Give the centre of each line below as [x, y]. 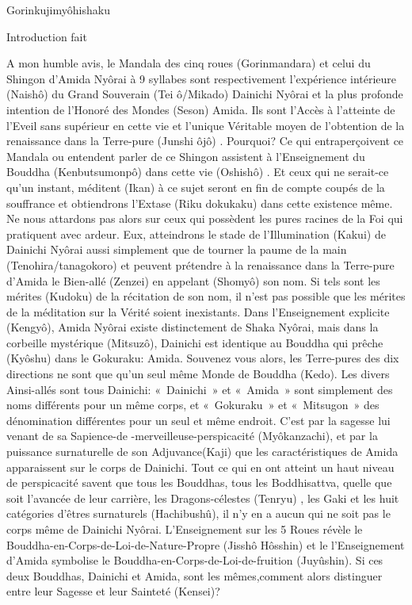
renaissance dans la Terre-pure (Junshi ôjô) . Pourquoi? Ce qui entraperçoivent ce [205, 141]
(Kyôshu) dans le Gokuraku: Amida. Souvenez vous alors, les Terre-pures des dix [203, 358]
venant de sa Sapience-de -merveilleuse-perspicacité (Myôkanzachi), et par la [192, 436]
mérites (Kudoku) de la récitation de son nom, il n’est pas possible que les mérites [206, 296]
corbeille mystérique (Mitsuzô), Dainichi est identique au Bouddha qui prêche [195, 342]
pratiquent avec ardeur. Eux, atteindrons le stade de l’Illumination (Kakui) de [196, 234]
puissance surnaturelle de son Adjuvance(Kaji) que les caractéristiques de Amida [202, 452]
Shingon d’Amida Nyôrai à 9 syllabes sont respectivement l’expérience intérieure [202, 78]
